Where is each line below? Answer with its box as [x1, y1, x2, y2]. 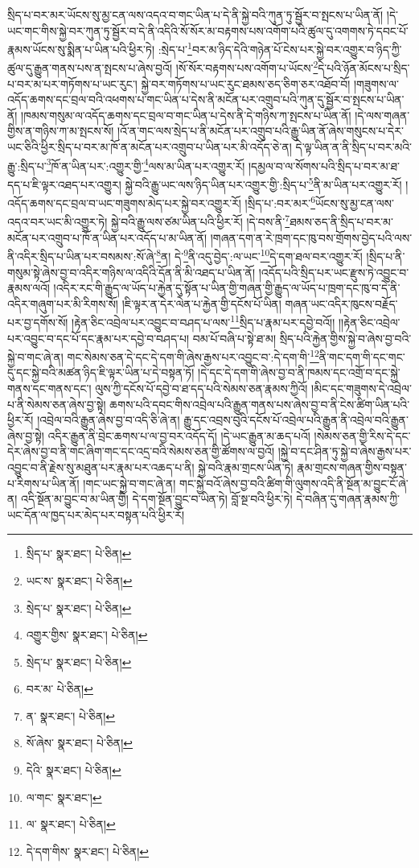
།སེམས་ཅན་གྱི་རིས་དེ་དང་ [314, 427, 411, 444]
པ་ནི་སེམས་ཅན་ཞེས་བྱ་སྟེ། [7, 395, 106, 412]
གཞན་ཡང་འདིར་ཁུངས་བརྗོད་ [285, 295, 398, 312]
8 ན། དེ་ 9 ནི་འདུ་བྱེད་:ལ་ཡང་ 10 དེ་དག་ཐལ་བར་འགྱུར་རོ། [156, 246, 363, 264]
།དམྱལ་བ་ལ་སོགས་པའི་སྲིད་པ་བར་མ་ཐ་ [248, 157, 400, 174]
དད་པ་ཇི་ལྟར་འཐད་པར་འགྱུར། [7, 176, 121, 192]
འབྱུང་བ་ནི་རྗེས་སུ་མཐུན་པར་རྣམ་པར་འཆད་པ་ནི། [7, 458, 195, 475]
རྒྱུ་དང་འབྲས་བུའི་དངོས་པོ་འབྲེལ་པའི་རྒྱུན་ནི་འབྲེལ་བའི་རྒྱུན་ [183, 411, 409, 428]
